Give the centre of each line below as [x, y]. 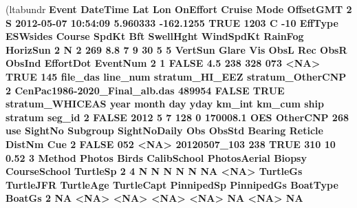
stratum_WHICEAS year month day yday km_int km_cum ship [165, 104]
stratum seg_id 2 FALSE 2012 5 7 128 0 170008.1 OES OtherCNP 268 [177, 117]
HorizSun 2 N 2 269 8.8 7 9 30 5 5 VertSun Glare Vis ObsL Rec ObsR [176, 49]
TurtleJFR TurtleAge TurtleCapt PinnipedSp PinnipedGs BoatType [172, 184]
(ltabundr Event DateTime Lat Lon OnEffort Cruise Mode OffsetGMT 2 [179, 9]
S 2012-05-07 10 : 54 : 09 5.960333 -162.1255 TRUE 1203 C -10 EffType [172, 22]
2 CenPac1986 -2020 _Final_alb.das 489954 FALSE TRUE [145, 90]
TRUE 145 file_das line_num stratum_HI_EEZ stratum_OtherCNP [176, 76]
